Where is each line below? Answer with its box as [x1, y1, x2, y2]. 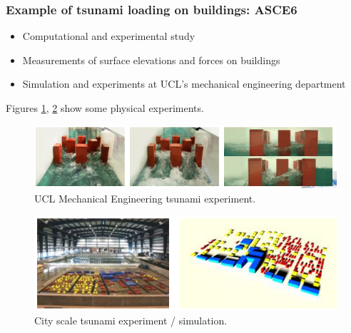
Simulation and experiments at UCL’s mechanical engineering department [22, 76, 346, 91]
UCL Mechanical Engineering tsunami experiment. [34, 190, 256, 205]
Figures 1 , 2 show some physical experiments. [6, 101, 204, 115]
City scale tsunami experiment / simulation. [34, 312, 228, 327]
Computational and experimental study [22, 29, 195, 43]
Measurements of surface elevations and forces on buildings [22, 52, 280, 67]
